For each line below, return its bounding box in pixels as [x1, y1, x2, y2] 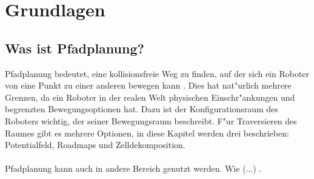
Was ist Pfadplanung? [5, 38, 144, 57]
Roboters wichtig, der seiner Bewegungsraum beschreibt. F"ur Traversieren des [5, 114, 297, 127]
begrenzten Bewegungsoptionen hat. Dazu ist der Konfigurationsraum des [5, 103, 278, 115]
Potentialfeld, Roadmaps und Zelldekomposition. [5, 138, 185, 151]
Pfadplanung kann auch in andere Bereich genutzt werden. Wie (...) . [5, 162, 262, 175]
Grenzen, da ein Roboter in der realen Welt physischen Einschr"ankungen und [5, 90, 295, 103]
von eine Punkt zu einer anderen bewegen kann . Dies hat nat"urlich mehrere [5, 79, 292, 92]
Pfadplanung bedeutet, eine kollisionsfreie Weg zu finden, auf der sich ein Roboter [5, 67, 310, 79]
